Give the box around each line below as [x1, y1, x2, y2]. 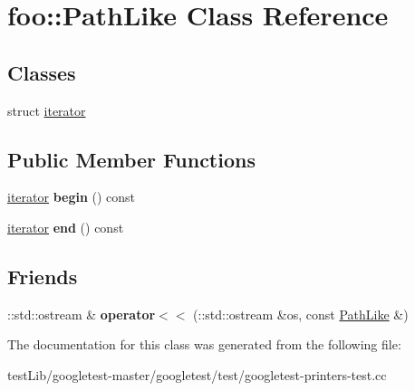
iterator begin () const [7, 187, 136, 206]
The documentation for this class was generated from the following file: [7, 335, 401, 354]
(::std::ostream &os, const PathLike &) [193, 304, 409, 323]
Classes [7, 58, 76, 86]
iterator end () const [7, 217, 124, 236]
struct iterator [7, 100, 86, 119]
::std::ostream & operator [7, 304, 156, 323]
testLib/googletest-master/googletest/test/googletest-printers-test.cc [7, 365, 387, 384]
